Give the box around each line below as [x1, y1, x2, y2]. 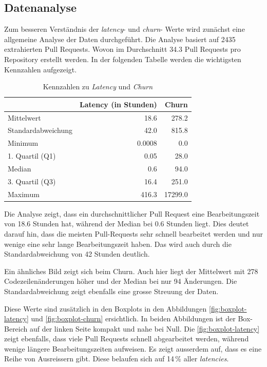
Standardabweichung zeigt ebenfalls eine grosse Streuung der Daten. [4, 285, 219, 296]
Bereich [4, 323, 28, 334]
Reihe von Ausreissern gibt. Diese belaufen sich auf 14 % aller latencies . [4, 353, 229, 364]
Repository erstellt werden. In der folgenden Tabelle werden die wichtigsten [4, 53, 241, 64]
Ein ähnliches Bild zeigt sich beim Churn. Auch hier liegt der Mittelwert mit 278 [4, 265, 258, 276]
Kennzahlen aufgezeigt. [4, 64, 77, 74]
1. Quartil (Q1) [8, 150, 56, 161]
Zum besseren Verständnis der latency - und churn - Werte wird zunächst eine [4, 24, 245, 34]
